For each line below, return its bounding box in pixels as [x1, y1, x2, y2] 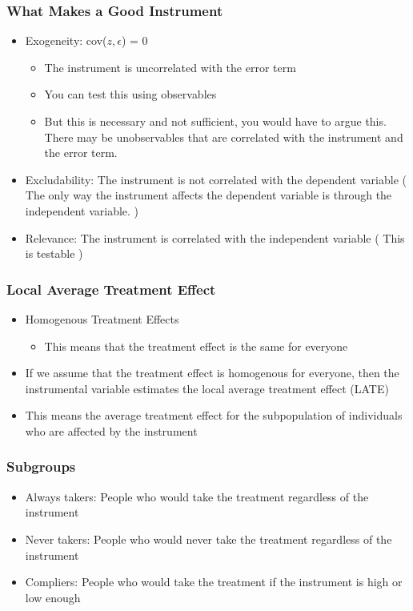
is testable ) [25, 245, 83, 262]
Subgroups [6, 456, 76, 476]
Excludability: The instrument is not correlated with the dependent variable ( [25, 171, 407, 187]
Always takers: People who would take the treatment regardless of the [25, 488, 369, 504]
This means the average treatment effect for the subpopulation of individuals [25, 407, 403, 424]
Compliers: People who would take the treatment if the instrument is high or [25, 573, 403, 590]
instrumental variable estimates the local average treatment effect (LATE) [25, 380, 389, 396]
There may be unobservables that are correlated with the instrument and [44, 128, 403, 145]
